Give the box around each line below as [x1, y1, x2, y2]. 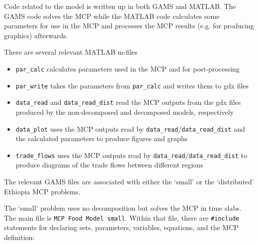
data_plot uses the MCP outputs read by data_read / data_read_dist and [15, 123, 245, 134]
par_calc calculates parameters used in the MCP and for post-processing [15, 63, 240, 74]
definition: [4, 232, 35, 243]
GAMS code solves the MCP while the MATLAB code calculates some [4, 10, 220, 21]
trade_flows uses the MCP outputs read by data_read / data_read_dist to [15, 150, 247, 160]
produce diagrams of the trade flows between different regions [15, 160, 203, 170]
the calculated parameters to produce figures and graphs [15, 133, 188, 144]
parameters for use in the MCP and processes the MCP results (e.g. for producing [4, 20, 254, 31]
